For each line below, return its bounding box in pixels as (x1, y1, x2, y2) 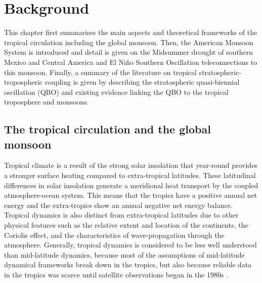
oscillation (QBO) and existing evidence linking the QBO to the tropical (4, 86, 229, 97)
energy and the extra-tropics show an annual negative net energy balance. (4, 199, 233, 210)
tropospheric (4, 77, 43, 87)
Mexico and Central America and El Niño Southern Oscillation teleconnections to (4, 56, 257, 67)
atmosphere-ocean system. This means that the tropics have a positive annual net (4, 190, 257, 200)
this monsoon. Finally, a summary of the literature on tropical (4, 66, 197, 77)
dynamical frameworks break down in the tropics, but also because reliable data (4, 259, 252, 270)
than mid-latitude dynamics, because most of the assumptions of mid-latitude (4, 249, 245, 260)
